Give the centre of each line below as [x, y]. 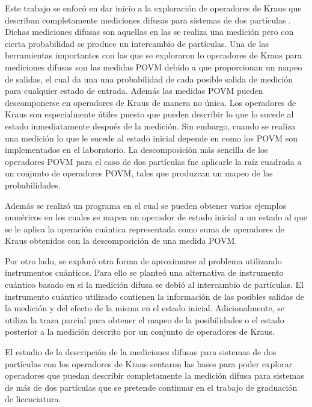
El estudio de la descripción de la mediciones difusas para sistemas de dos [141, 352]
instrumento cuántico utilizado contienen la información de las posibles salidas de [154, 296]
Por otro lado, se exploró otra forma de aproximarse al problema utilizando [143, 260]
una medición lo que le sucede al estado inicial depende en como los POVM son [151, 138]
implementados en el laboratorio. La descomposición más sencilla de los [136, 150]
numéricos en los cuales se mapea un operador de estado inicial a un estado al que [156, 217]
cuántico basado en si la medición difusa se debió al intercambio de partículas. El [154, 284]
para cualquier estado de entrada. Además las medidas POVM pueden [134, 91]
